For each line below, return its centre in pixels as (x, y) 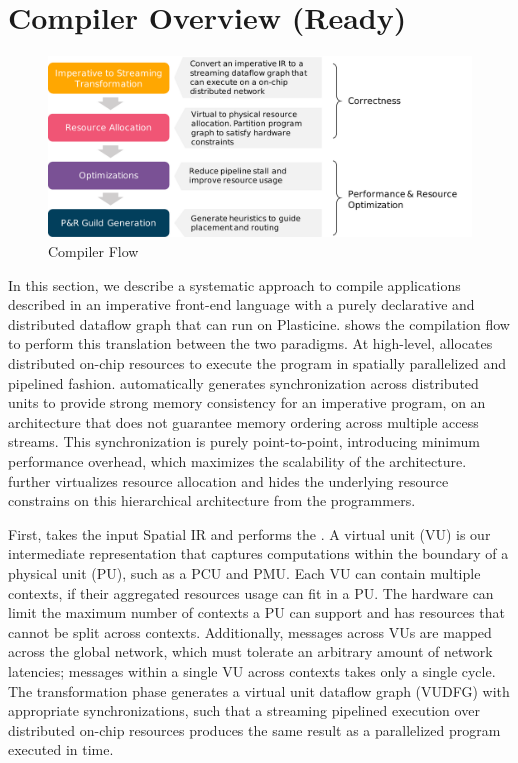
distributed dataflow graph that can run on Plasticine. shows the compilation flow (259, 323)
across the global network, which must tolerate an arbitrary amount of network (250, 651)
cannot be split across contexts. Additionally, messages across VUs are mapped (250, 631)
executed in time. (61, 749)
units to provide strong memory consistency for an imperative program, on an (247, 402)
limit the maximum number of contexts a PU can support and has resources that (256, 612)
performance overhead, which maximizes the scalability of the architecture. (237, 461)
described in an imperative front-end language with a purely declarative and (241, 304)
